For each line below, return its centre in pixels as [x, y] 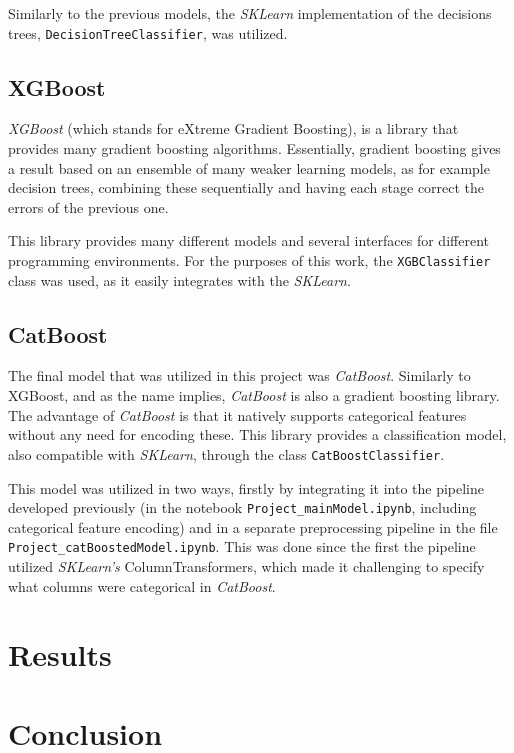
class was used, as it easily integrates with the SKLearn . [179, 279]
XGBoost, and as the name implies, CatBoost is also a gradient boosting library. [254, 395]
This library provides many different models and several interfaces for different [248, 240]
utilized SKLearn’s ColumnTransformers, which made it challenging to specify [246, 566]
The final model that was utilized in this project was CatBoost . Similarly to [239, 375]
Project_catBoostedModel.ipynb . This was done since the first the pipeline [242, 546]
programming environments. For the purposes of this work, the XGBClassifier [249, 260]
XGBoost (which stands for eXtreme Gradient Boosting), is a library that [233, 128]
